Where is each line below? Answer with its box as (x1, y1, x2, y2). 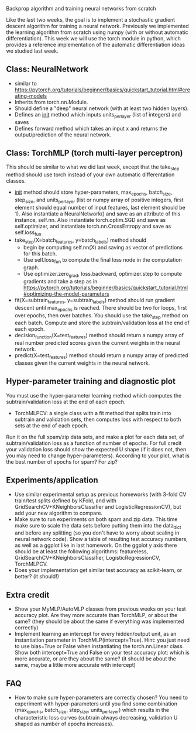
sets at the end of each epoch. (14, 422, 89, 429)
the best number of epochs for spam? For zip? (6, 458, 118, 465)
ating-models (14, 92, 47, 99)
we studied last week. (6, 47, 59, 54)
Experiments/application (6, 475, 98, 485)
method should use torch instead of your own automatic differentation (6, 171, 175, 178)
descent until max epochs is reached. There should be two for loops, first (14, 304, 187, 313)
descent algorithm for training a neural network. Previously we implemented (6, 23, 189, 29)
